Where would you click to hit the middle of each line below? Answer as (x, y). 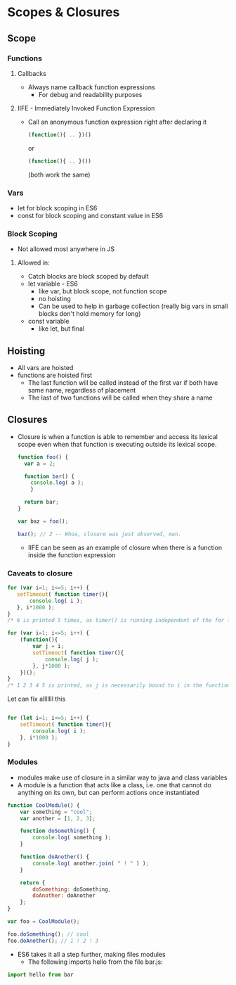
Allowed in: (33, 263)
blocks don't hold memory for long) (90, 314)
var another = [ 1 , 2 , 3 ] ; (58, 818)
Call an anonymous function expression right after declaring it (117, 122)
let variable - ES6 (53, 284)
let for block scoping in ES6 (57, 208)
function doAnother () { (55, 857)
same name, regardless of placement (82, 390)
